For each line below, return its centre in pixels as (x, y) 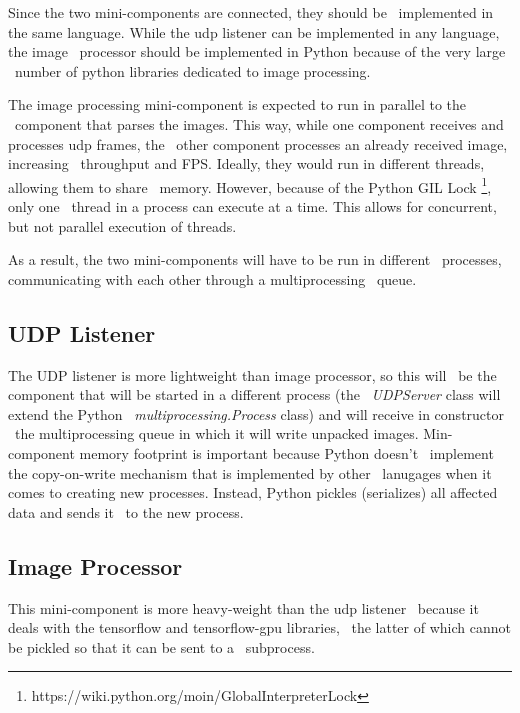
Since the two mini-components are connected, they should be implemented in (251, 12)
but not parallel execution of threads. (122, 225)
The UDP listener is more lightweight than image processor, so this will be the (252, 374)
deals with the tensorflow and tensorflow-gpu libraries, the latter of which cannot (259, 627)
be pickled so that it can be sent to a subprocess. (161, 646)
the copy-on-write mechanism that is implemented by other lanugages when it (250, 472)
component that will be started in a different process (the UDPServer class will (254, 394)
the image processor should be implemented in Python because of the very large (257, 51)
